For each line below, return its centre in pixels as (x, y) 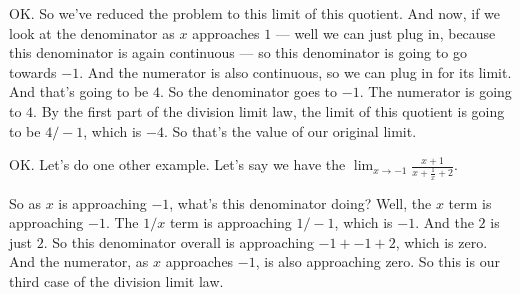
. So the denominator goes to (248, 91)
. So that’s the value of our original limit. (290, 130)
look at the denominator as (92, 32)
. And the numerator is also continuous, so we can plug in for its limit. (295, 71)
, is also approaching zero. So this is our (377, 261)
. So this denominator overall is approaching (178, 241)
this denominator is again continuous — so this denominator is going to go (238, 52)
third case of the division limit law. (116, 281)
